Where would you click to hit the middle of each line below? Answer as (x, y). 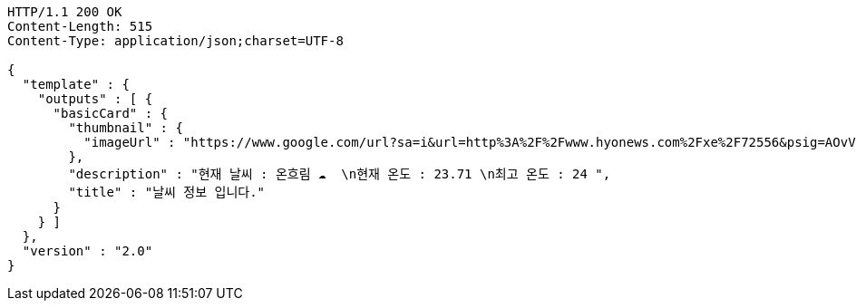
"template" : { (76, 84)
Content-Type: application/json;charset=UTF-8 (175, 41)
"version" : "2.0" (88, 251)
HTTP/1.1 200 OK (65, 12)
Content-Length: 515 (80, 26)
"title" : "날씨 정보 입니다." (167, 192)
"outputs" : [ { (95, 99)
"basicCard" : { (111, 113)
